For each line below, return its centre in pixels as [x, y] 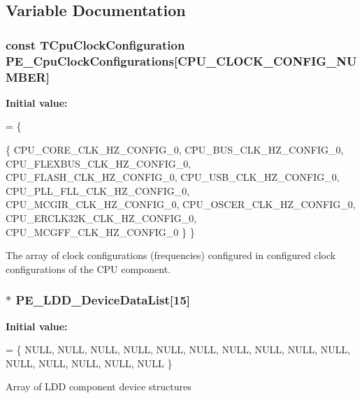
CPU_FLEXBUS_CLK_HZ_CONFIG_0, [99, 163]
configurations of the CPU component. [88, 268]
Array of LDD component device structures [99, 386]
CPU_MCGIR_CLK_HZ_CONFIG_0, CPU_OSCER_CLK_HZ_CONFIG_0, [181, 204]
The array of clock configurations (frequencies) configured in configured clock [171, 255]
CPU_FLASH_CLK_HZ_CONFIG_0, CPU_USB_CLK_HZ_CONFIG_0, [173, 177]
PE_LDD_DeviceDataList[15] [103, 300]
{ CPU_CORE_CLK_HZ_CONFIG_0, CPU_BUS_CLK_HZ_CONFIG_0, [175, 150]
